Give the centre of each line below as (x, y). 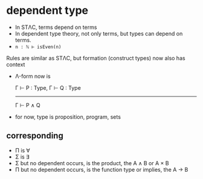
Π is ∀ (22, 150)
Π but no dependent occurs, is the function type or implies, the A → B (101, 169)
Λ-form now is (33, 76)
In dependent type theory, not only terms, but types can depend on (99, 33)
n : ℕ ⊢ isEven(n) (38, 47)
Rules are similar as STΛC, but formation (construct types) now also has (96, 58)
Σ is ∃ (22, 157)
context (16, 64)
